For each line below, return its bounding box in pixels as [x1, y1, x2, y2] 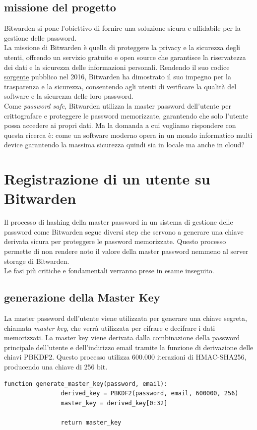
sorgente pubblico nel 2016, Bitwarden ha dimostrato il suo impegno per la [4, 71, 231, 82]
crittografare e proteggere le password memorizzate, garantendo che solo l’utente [4, 110, 249, 121]
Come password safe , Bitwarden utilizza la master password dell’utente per [4, 100, 231, 111]
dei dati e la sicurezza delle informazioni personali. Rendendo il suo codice [4, 61, 230, 72]
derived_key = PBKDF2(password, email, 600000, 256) [61, 390, 239, 397]
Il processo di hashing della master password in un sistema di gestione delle [4, 217, 233, 227]
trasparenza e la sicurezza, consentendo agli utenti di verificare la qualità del [4, 81, 237, 91]
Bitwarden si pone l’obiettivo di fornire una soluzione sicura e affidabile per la [4, 23, 241, 33]
